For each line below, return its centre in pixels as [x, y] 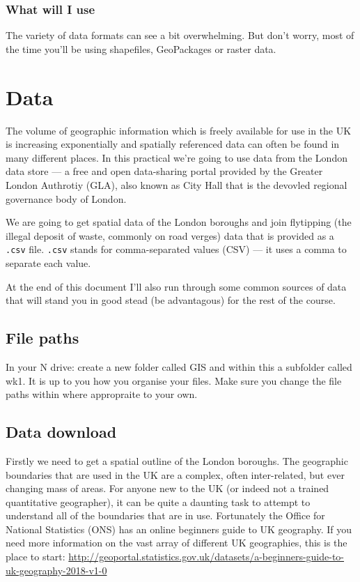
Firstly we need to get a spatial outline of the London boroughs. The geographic [177, 460]
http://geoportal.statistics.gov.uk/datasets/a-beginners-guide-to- [206, 557]
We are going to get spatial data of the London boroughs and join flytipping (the [179, 222]
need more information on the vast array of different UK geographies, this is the [177, 543]
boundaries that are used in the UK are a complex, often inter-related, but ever [175, 474]
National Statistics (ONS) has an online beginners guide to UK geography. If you [179, 529]
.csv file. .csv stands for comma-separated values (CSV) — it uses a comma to [176, 249]
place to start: [36, 557]
